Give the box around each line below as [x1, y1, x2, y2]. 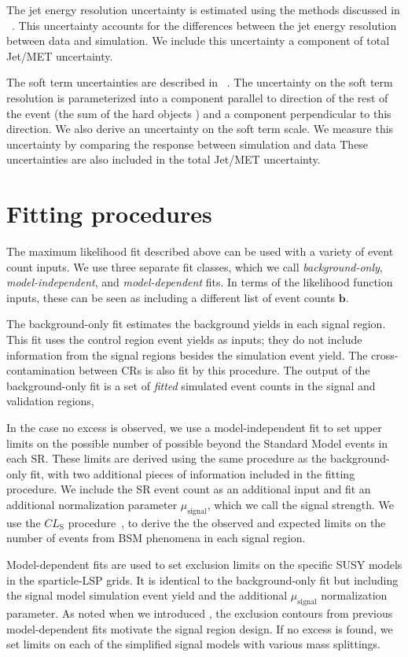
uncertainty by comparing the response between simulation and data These [6, 135, 369, 152]
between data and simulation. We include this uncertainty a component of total [6, 32, 390, 49]
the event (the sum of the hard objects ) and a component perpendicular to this [6, 105, 391, 121]
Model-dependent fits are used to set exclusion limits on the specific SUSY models [6, 555, 402, 572]
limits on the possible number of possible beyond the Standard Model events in [6, 434, 388, 451]
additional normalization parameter [6, 496, 178, 512]
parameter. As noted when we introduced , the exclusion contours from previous [6, 604, 393, 621]
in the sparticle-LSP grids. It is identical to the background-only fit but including [6, 571, 399, 588]
